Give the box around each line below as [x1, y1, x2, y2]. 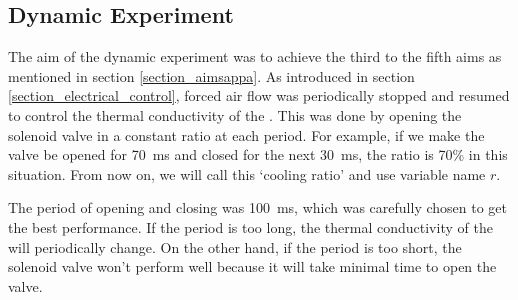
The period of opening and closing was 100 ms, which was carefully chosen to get [8, 197, 507, 218]
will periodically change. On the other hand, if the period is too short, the [8, 236, 462, 257]
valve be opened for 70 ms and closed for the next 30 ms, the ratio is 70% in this [8, 144, 508, 165]
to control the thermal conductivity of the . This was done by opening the [8, 104, 462, 125]
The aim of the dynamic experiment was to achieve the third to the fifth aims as [8, 46, 502, 67]
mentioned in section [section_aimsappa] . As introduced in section [8, 65, 415, 86]
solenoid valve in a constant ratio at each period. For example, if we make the [8, 124, 485, 145]
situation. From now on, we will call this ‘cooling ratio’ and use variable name [8, 163, 486, 184]
